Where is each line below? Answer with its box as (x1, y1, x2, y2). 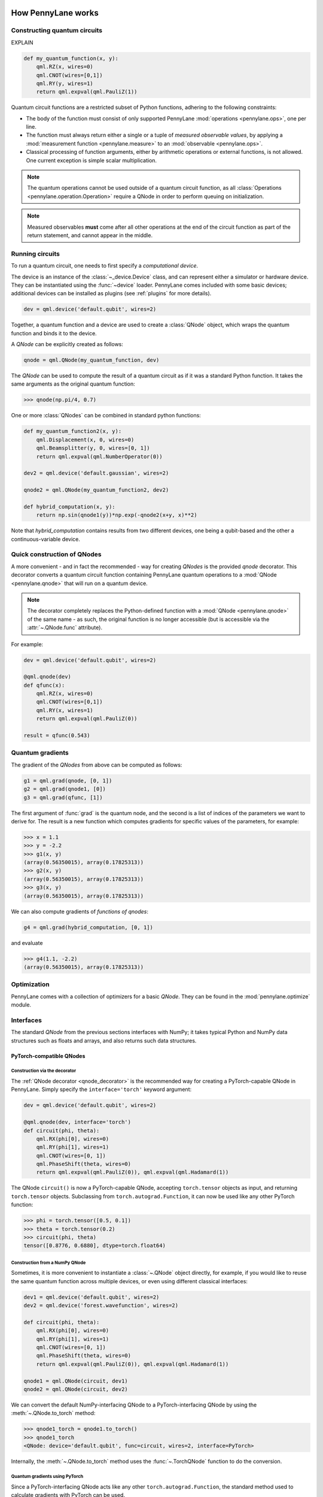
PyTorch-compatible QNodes (11, 1052, 86, 1059)
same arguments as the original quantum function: (11, 380, 136, 387)
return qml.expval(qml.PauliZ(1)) (36, 89, 138, 95)
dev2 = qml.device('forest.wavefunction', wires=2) (23, 1302, 179, 1309)
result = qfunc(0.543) (23, 732, 90, 739)
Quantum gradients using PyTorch (11, 1473, 84, 1479)
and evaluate (11, 939, 43, 946)
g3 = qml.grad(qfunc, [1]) (23, 794, 103, 801)
